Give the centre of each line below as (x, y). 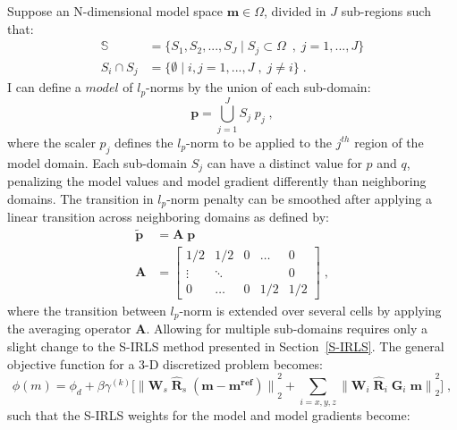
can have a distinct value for (284, 162)
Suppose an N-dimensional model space (115, 11)
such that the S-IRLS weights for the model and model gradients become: (209, 415)
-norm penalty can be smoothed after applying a (300, 198)
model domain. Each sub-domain (97, 162)
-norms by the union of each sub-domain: (258, 87)
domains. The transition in (80, 198)
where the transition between (87, 310)
